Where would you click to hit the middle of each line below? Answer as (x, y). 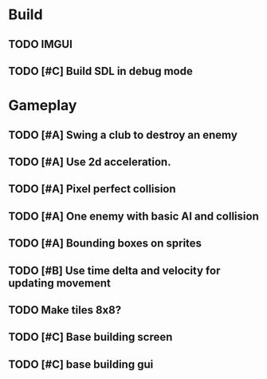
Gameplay (43, 106)
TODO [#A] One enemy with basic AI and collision (133, 216)
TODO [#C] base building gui (81, 364)
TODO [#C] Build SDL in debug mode (100, 71)
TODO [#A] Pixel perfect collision (92, 189)
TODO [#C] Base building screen (90, 337)
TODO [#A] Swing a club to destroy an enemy (123, 134)
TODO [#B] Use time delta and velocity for (114, 270)
